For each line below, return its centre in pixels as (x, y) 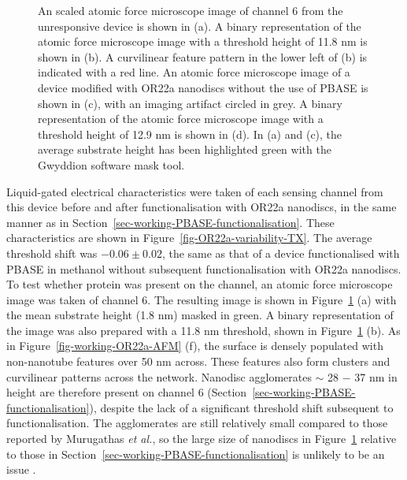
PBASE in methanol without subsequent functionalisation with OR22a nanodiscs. (204, 268)
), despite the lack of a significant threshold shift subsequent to (241, 407)
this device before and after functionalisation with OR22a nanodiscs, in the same (202, 207)
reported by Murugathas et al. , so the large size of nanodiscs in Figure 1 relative (202, 439)
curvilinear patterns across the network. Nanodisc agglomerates (159, 376)
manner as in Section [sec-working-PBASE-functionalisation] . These (170, 222)
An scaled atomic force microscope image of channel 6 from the (191, 10)
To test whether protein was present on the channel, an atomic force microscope (200, 284)
